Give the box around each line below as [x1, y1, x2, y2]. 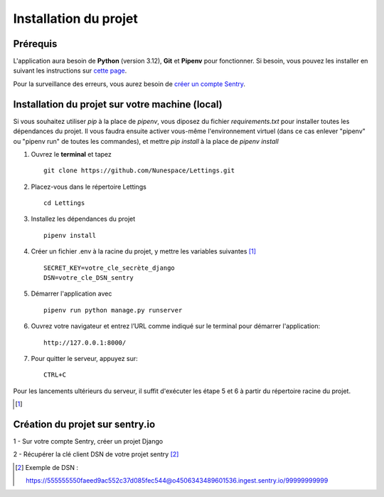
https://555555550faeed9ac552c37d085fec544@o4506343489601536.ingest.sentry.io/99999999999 [26, 476, 329, 485]
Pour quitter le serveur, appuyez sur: [31, 355, 138, 362]
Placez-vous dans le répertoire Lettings [31, 182, 147, 191]
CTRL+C [43, 371, 67, 379]
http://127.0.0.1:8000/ [43, 338, 127, 347]
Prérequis [13, 38, 58, 50]
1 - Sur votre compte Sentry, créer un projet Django [13, 437, 164, 446]
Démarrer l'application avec [31, 289, 112, 298]
